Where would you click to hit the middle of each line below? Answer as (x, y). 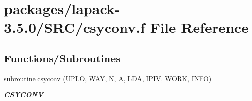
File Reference (199, 27)
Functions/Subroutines (62, 58)
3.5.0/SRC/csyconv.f (74, 27)
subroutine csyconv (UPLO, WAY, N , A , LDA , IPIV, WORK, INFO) (108, 78)
